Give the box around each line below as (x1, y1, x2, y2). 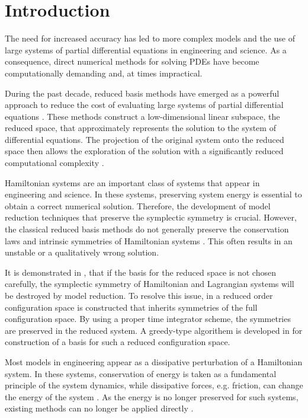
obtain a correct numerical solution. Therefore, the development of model (5, 199, 271, 212)
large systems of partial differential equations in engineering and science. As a (5, 43, 287, 56)
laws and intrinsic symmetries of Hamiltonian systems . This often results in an (5, 234, 293, 247)
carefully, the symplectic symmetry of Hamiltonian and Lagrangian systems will (5, 277, 294, 290)
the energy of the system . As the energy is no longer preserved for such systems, (5, 390, 299, 403)
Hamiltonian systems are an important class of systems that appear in (5, 176, 260, 189)
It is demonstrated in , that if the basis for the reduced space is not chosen (5, 266, 276, 278)
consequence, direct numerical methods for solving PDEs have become (5, 55, 259, 68)
